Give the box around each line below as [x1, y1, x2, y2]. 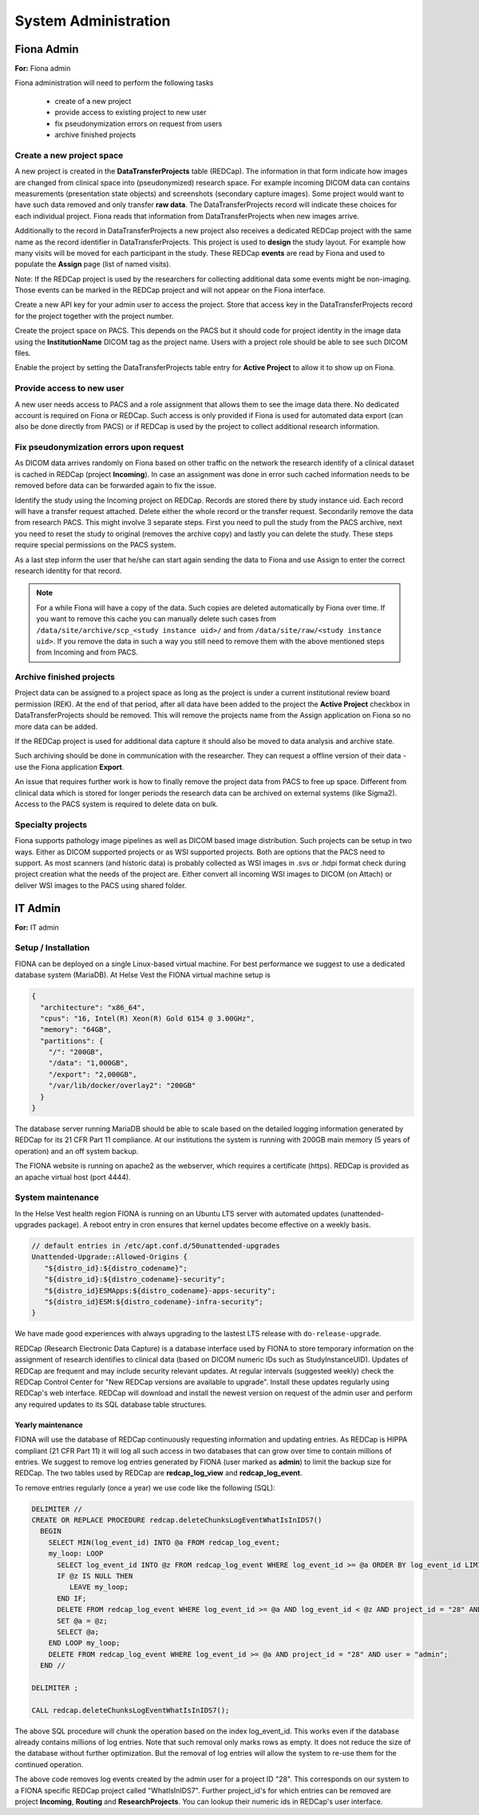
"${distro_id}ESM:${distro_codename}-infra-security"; [44, 1297, 263, 1307]
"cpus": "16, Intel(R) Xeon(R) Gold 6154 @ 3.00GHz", [40, 1013, 255, 1023]
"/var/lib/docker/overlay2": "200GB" [48, 1081, 196, 1090]
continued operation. [14, 1759, 84, 1769]
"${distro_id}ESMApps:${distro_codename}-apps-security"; [44, 1286, 276, 1295]
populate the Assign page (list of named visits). [14, 260, 172, 269]
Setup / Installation [14, 942, 90, 953]
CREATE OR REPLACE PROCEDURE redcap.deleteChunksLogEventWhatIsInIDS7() [31, 1515, 323, 1525]
